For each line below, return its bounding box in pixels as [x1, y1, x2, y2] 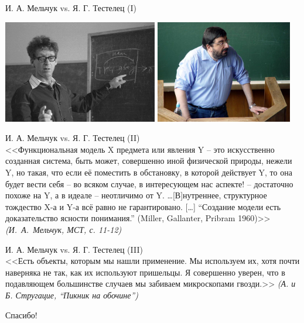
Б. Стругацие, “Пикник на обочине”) [5, 289, 138, 301]
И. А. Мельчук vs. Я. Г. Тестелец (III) [5, 243, 143, 255]
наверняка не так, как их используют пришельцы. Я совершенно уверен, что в [5, 266, 285, 278]
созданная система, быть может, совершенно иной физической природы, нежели [5, 154, 292, 167]
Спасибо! [5, 308, 37, 321]
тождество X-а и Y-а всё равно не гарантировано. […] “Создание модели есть [5, 200, 281, 212]
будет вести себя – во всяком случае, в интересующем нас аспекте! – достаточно [5, 177, 293, 190]
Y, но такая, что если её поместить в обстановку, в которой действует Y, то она [5, 166, 292, 178]
